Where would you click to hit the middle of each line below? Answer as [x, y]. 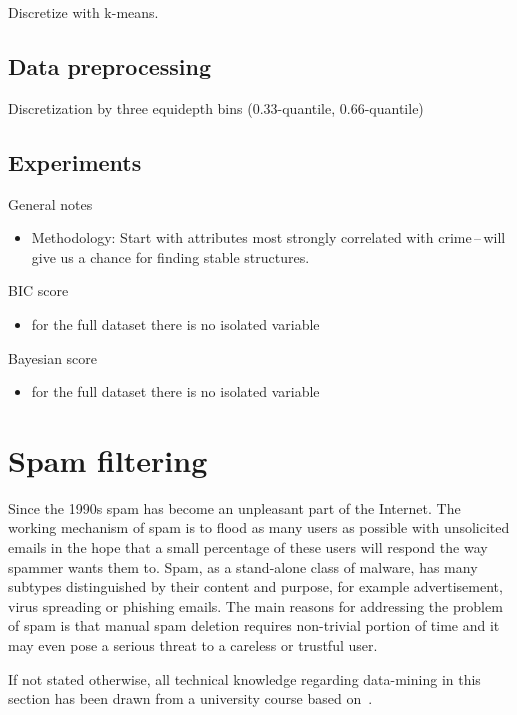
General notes [50, 203]
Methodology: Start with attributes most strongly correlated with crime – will [268, 237]
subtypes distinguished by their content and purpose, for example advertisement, [255, 586]
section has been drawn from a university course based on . [190, 698]
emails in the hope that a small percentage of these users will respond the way [248, 547]
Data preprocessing [110, 65]
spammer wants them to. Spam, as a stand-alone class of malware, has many [243, 566]
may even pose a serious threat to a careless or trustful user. [193, 645]
